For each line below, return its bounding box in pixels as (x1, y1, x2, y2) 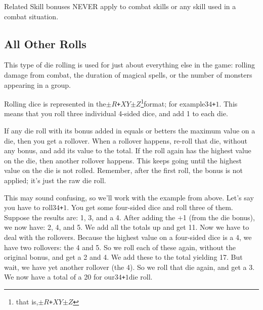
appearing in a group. (4, 79, 71, 90)
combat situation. (4, 11, 59, 21)
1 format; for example (141, 97, 205, 109)
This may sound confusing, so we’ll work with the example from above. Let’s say (4, 192, 254, 202)
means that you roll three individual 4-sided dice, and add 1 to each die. (4, 108, 228, 119)
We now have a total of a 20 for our (4, 271, 115, 282)
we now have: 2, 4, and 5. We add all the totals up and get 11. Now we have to (4, 222, 249, 232)
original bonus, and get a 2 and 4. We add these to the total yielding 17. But (4, 252, 243, 262)
